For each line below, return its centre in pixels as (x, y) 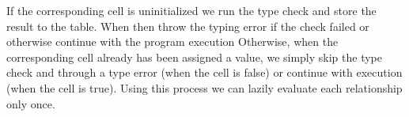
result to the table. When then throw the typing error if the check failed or (188, 26)
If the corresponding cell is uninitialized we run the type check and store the (191, 10)
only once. (31, 103)
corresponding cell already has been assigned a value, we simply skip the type (195, 57)
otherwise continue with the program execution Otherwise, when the (172, 42)
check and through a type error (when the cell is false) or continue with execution (204, 72)
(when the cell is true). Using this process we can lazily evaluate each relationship (204, 87)
